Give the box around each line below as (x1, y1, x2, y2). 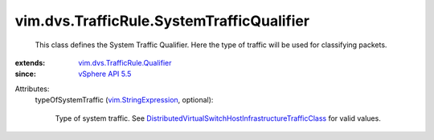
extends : (14, 58, 46, 67)
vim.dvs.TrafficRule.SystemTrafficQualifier (14, 12, 309, 30)
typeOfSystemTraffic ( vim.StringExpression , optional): (35, 95, 214, 105)
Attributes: (14, 84, 50, 94)
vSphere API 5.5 (78, 69, 132, 79)
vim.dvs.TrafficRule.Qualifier (78, 58, 172, 67)
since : (14, 69, 36, 79)
